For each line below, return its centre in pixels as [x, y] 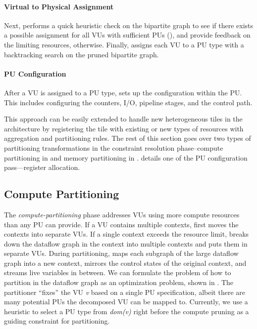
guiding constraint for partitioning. [57, 321]
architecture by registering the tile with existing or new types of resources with [124, 128]
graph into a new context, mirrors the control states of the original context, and [125, 263]
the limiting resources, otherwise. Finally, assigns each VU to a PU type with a [124, 44]
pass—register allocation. [42, 167]
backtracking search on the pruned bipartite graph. [81, 54]
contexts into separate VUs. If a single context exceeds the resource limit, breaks [127, 234]
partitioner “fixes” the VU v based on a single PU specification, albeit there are [125, 292]
